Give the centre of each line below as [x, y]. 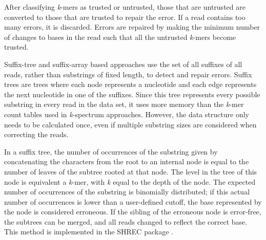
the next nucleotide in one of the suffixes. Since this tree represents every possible [132, 94]
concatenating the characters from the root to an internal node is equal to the [127, 161]
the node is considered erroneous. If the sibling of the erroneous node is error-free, [133, 212]
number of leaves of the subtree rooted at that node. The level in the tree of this [131, 171]
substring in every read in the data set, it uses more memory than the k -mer [124, 104]
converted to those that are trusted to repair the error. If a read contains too [125, 17]
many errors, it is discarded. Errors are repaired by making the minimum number [132, 27]
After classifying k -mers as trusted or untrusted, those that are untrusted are [125, 7]
